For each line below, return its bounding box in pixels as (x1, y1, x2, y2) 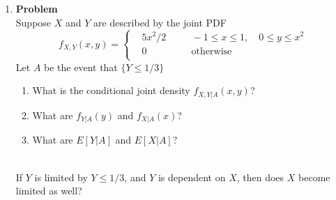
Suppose (15, 15, 52, 29)
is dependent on (158, 169, 226, 184)
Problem (15, 1, 58, 15)
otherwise (191, 46, 232, 56)
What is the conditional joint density (32, 83, 190, 98)
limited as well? (15, 183, 82, 198)
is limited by (34, 169, 88, 184)
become (298, 169, 330, 184)
